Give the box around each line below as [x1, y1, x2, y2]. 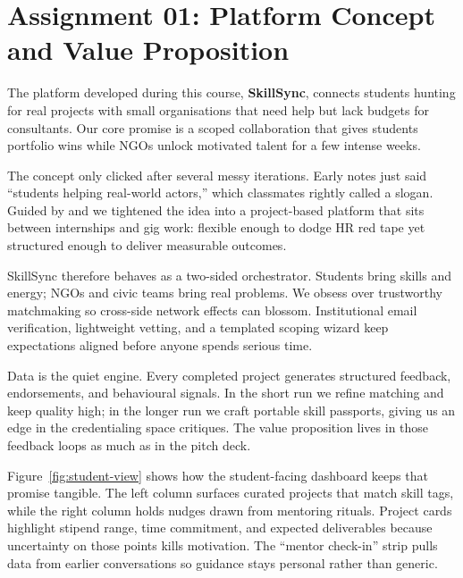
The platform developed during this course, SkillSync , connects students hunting [7, 83, 456, 102]
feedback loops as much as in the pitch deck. [7, 436, 251, 454]
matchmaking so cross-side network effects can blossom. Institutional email [7, 300, 417, 319]
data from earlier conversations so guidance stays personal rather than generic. [7, 553, 438, 572]
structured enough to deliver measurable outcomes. [7, 236, 287, 255]
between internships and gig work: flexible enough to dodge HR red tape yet [7, 218, 425, 237]
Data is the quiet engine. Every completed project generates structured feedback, [7, 365, 451, 384]
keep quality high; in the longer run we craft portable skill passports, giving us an [7, 400, 456, 419]
